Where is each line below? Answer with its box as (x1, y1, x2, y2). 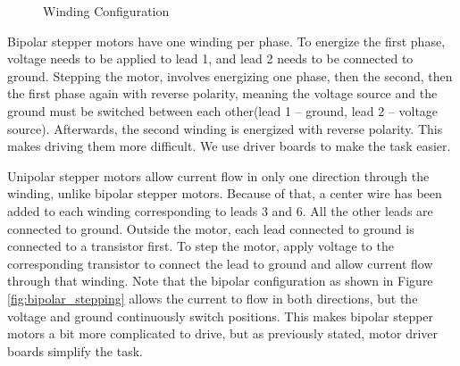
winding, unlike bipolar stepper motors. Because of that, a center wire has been (7, 184, 442, 203)
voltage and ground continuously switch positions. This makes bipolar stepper (7, 306, 434, 325)
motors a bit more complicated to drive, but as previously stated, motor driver (7, 324, 439, 343)
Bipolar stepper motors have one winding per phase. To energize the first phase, (7, 31, 446, 50)
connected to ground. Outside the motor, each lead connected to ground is (7, 219, 414, 237)
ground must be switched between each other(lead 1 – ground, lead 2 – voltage (7, 101, 439, 120)
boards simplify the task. (7, 341, 143, 360)
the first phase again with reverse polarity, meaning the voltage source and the (7, 84, 438, 103)
